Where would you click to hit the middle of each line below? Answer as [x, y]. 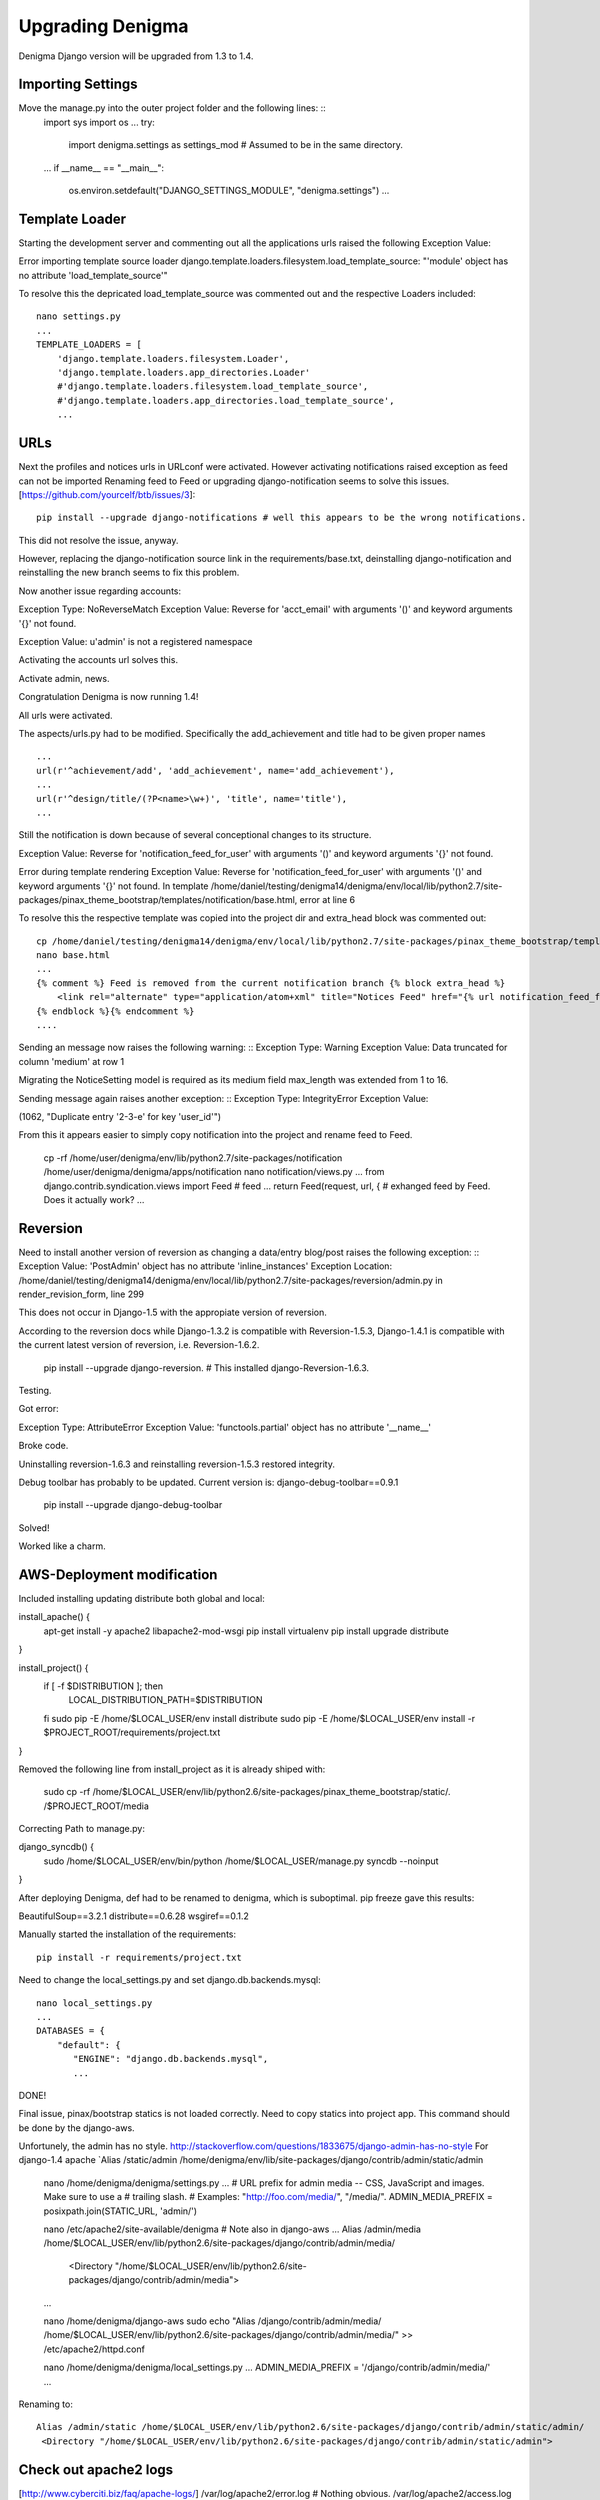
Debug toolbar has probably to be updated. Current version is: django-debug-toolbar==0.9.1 [208, 1482]
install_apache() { [54, 1617]
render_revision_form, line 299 [81, 1294]
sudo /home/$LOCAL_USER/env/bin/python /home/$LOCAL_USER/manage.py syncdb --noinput [241, 1861]
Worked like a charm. [62, 1546]
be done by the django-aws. [76, 2127]
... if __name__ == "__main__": [104, 167]
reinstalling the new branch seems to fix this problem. [129, 572]
